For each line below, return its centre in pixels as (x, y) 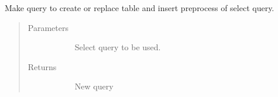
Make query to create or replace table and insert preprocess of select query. (140, 8)
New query (94, 86)
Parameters (48, 27)
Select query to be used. (118, 47)
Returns (42, 66)
